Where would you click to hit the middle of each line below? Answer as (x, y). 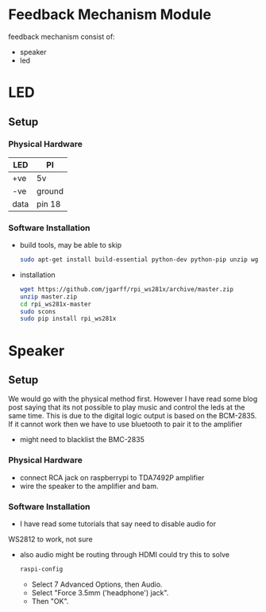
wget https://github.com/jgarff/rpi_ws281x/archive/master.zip (127, 289)
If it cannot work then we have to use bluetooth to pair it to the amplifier (125, 424)
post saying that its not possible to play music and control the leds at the (127, 407)
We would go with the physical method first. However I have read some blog (133, 399)
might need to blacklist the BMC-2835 (82, 440)
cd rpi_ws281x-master (55, 304)
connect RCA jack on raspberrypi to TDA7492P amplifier (112, 477)
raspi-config (41, 569)
